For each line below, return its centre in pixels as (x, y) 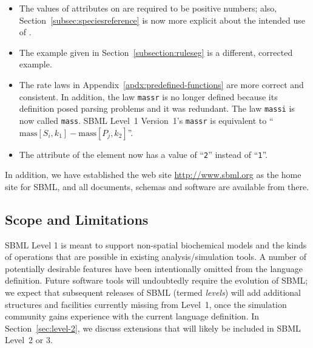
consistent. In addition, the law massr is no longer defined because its (148, 96)
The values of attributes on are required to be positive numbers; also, (148, 8)
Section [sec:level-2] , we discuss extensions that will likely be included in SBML (153, 328)
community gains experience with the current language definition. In (132, 316)
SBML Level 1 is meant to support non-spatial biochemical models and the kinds (156, 244)
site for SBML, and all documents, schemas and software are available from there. (157, 186)
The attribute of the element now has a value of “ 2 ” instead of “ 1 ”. (143, 154)
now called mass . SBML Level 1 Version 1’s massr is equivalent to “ (146, 120)
